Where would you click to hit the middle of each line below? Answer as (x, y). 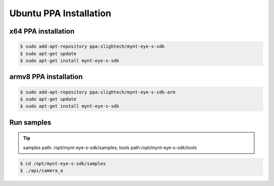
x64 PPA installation (42, 31)
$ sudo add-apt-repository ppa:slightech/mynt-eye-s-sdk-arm (98, 92)
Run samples (30, 122)
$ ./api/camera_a (42, 171)
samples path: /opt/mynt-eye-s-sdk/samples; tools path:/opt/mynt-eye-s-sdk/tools (110, 147)
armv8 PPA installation (46, 77)
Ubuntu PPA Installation (60, 13)
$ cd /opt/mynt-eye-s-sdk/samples (63, 163)
